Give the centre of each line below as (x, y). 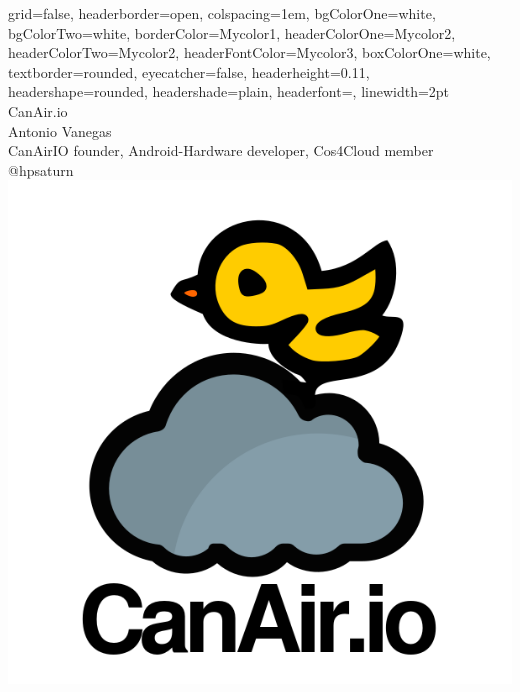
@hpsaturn (41, 169)
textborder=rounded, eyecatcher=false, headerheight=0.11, (189, 71)
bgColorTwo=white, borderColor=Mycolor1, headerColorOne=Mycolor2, (232, 32)
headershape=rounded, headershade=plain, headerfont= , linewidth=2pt (229, 91)
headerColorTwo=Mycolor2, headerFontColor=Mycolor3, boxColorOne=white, (249, 52)
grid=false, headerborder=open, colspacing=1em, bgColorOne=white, (222, 13)
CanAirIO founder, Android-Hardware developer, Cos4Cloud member (221, 150)
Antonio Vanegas (60, 130)
